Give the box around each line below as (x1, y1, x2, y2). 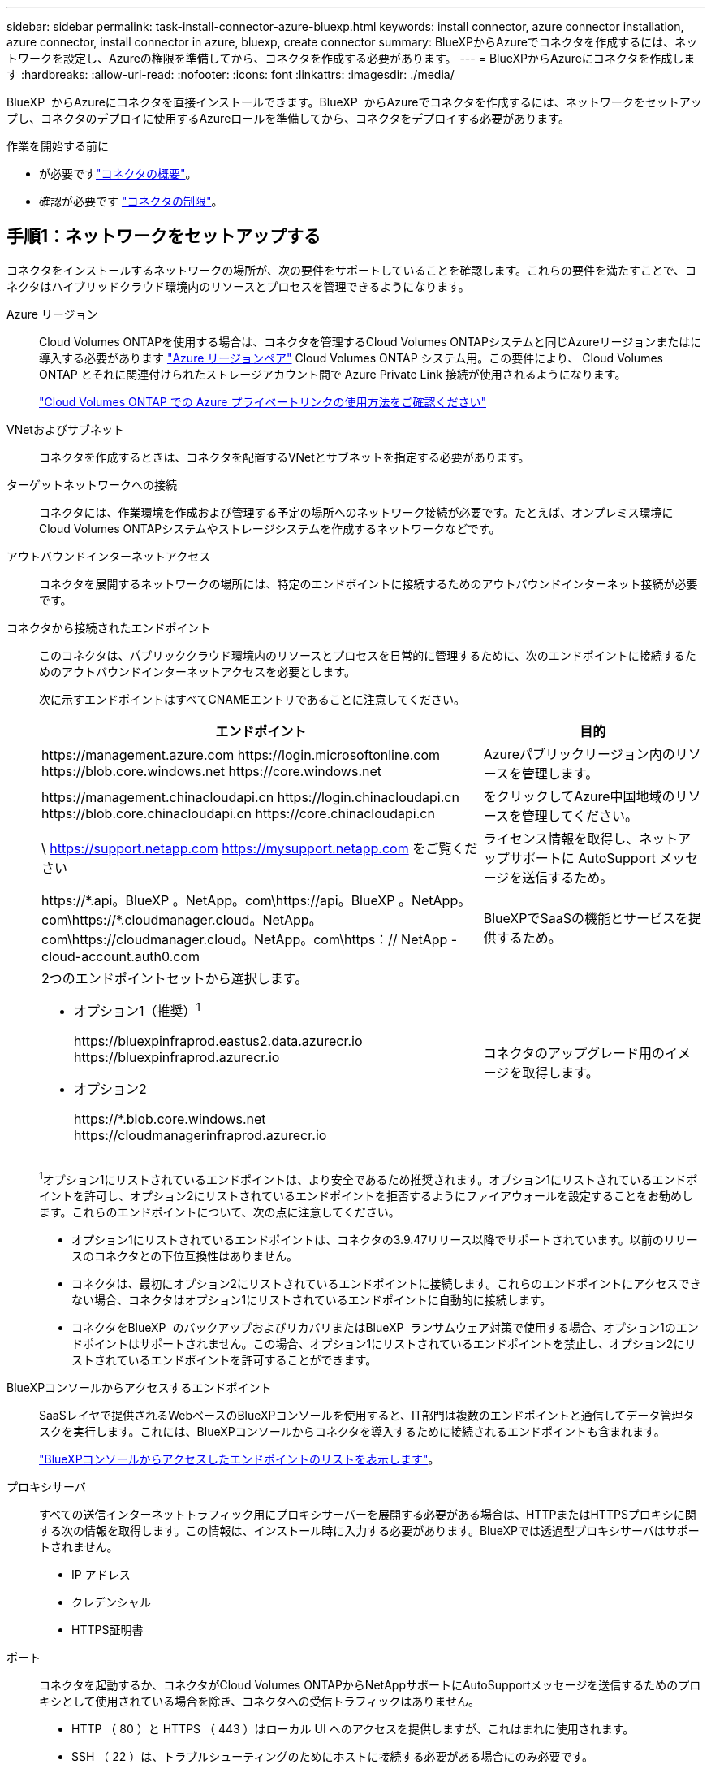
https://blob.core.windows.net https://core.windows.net (41, 762, 382, 779)
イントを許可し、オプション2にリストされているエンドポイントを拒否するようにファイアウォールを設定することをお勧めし (39, 1188, 694, 1203)
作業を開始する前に (6, 139, 109, 153)
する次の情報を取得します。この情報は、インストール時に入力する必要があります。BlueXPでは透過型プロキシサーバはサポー (39, 1523, 700, 1537)
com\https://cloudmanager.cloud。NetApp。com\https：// (41, 930, 398, 947)
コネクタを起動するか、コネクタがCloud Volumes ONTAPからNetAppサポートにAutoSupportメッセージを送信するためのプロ (39, 1677, 701, 1692)
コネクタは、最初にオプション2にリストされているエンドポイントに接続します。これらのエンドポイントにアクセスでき (71, 1276, 701, 1290)
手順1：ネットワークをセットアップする (6, 226, 321, 247)
